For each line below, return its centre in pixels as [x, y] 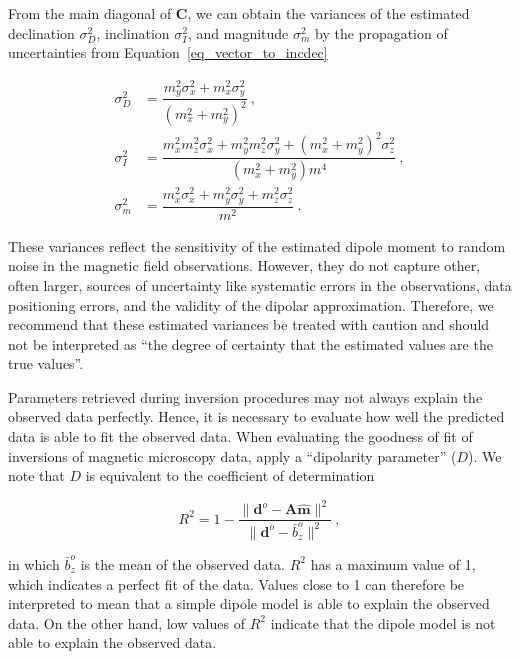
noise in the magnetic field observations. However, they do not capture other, [244, 265]
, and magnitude [238, 32]
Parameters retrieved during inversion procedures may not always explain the [245, 396]
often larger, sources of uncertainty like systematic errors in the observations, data [260, 284]
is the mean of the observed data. [182, 563]
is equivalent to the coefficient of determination [230, 475]
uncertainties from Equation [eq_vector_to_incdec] [168, 52]
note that [36, 475]
